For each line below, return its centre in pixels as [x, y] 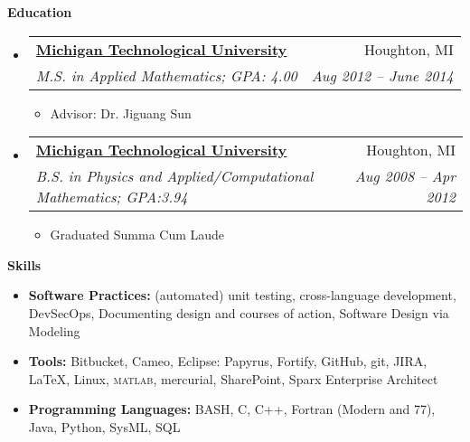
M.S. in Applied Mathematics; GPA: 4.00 [166, 75]
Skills [24, 264]
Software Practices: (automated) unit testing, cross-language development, [242, 295]
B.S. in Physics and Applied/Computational [174, 176]
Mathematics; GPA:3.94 [112, 197]
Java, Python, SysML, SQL [104, 426]
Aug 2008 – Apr [405, 176]
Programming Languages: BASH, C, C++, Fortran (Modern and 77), [232, 409]
